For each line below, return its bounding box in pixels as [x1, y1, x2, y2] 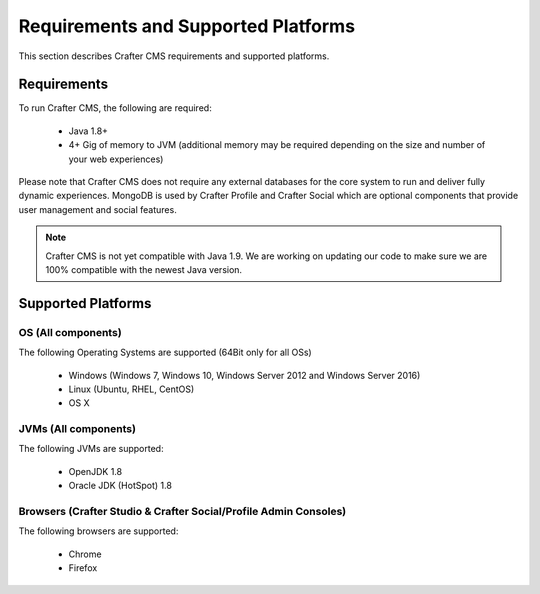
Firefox [68, 562, 98, 574]
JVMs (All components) [18, 422, 137, 436]
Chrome [68, 548, 102, 560]
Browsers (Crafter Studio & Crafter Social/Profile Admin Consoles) [18, 504, 347, 518]
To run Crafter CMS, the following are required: [18, 102, 212, 114]
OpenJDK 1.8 [68, 465, 123, 477]
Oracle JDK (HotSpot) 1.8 [68, 480, 172, 492]
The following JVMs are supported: [18, 443, 164, 455]
